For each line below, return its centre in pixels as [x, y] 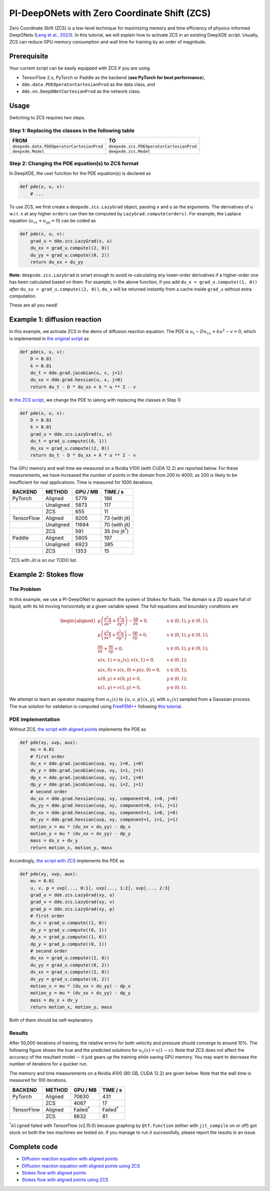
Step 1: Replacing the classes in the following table [72, 131]
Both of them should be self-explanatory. [51, 1020]
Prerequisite [29, 56]
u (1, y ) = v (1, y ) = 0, [119, 687]
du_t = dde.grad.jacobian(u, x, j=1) [76, 373]
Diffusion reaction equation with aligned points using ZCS [81, 1166]
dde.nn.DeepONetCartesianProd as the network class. [81, 91]
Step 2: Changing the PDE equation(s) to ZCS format [74, 163]
